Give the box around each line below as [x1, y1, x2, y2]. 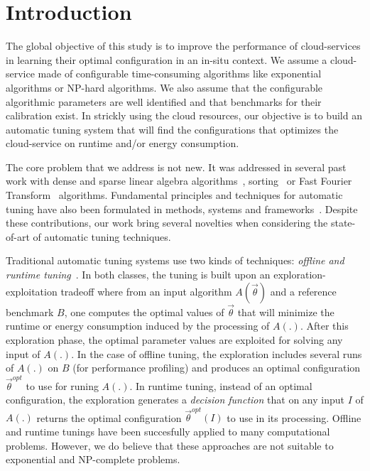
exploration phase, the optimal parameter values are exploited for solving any [6, 332, 343, 347]
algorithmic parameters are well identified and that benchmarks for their [6, 94, 322, 109]
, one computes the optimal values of [64, 304, 224, 319]
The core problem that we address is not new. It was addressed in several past [6, 159, 347, 174]
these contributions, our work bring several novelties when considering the [6, 215, 328, 230]
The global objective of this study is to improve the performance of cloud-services [6, 38, 361, 53]
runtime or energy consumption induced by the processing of [6, 318, 270, 333]
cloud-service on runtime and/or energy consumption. [6, 136, 239, 151]
